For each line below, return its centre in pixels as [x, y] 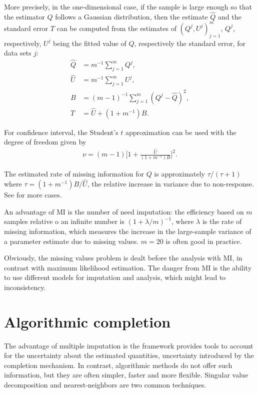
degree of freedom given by [45, 142]
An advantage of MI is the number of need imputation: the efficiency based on [124, 211]
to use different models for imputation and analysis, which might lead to [115, 277]
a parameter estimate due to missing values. [71, 241]
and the [230, 16]
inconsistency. [25, 287]
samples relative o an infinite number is [64, 221]
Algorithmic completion [87, 321]
